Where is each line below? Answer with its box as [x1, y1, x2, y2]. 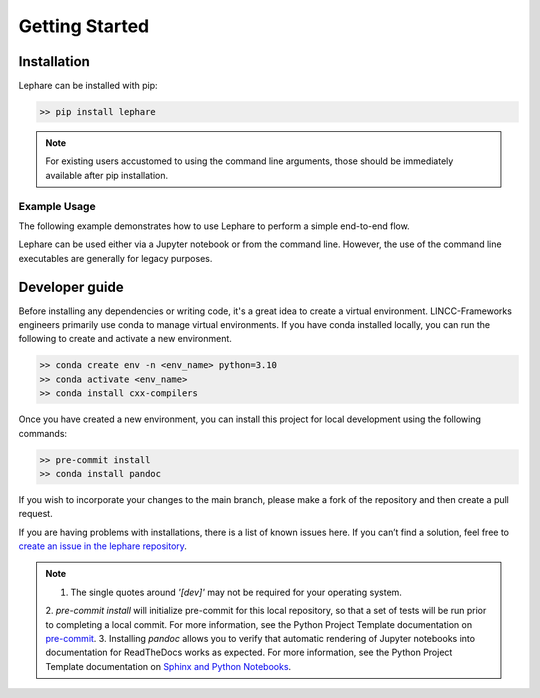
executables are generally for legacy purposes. [18, 252, 213, 264]
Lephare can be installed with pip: [18, 80, 159, 92]
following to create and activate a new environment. [18, 333, 232, 345]
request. [18, 508, 54, 520]
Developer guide [18, 278, 124, 295]
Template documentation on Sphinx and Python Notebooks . [45, 660, 292, 672]
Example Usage [18, 199, 96, 213]
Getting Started [18, 15, 150, 37]
